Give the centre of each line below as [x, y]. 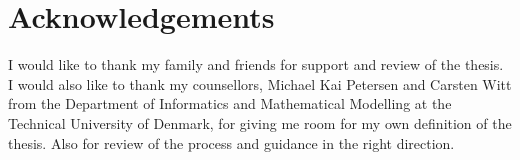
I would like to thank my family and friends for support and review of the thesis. [256, 64]
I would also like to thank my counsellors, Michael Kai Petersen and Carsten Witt [260, 83]
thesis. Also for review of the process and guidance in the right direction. [231, 142]
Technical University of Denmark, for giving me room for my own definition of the [260, 122]
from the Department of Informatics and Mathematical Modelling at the [230, 103]
